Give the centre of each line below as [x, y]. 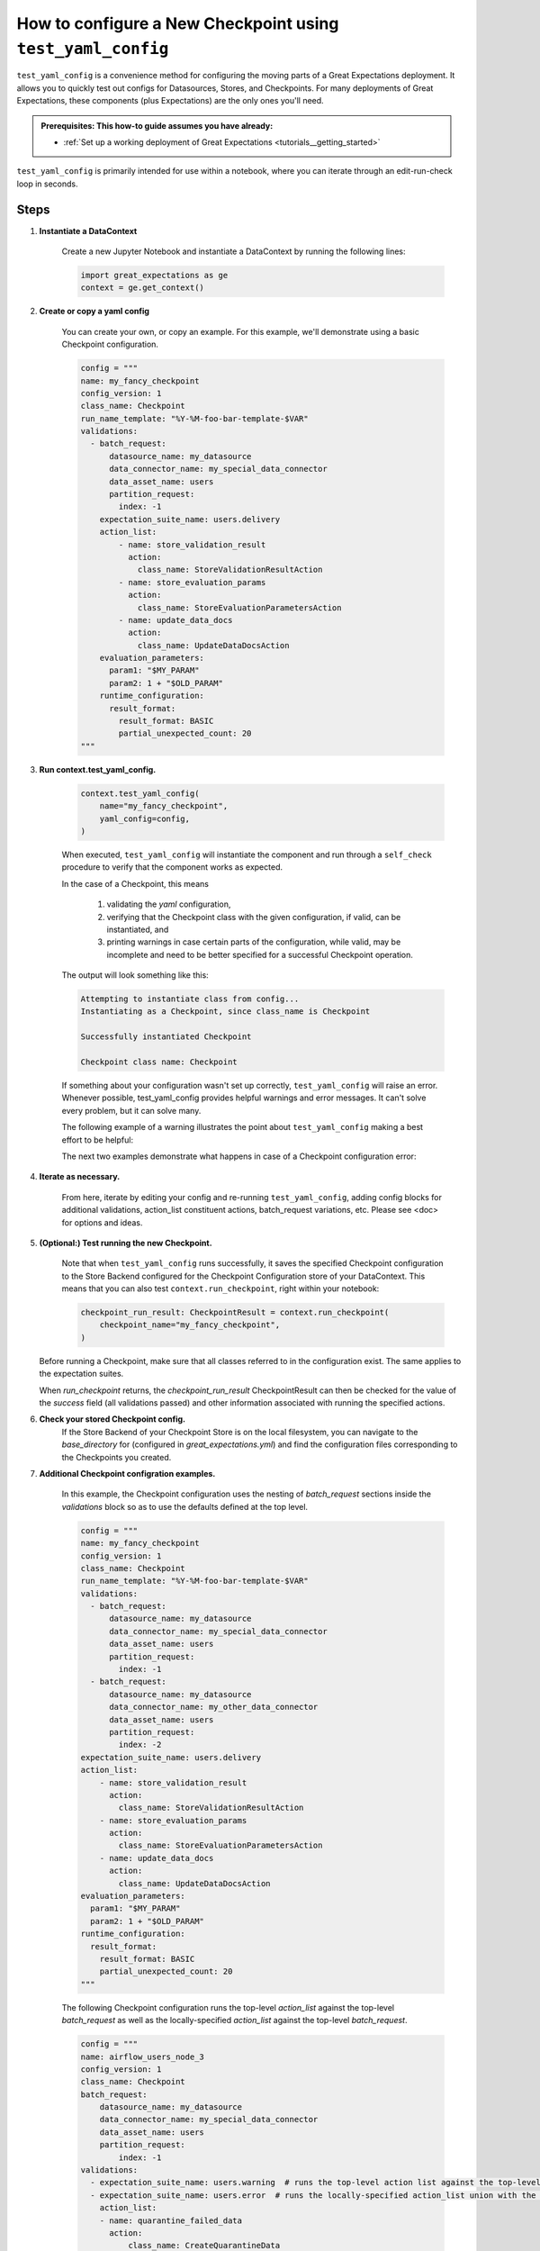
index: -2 [140, 1745]
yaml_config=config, [145, 818]
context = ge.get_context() [142, 288]
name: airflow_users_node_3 [142, 2057]
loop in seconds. [47, 184]
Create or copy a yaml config [94, 312]
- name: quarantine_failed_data [171, 2220]
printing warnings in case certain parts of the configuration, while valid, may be [254, 942]
